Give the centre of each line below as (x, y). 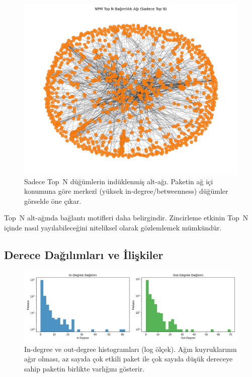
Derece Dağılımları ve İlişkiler (84, 255)
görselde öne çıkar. (53, 201)
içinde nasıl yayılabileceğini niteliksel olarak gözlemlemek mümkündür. (113, 228)
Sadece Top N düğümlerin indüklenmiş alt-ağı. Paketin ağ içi (119, 181)
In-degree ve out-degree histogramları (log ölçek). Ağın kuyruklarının (131, 349)
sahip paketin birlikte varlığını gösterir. (85, 368)
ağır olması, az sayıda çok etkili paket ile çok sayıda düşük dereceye (129, 359)
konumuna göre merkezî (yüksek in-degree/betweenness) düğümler (126, 191)
